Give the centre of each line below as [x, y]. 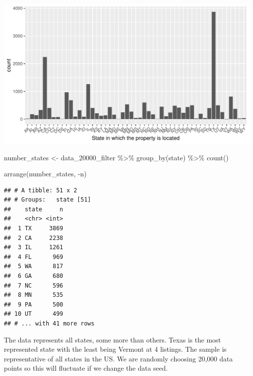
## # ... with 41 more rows [49, 324]
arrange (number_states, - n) [45, 174]
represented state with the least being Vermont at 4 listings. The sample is [115, 349]
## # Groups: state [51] [47, 200]
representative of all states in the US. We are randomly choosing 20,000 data [118, 358]
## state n [34, 209]
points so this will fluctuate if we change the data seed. [86, 368]
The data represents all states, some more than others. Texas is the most [113, 339]
